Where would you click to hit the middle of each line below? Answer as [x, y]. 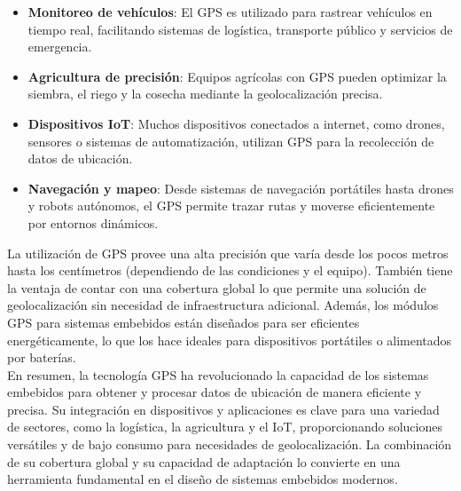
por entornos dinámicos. [93, 222]
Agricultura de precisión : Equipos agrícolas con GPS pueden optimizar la [237, 76]
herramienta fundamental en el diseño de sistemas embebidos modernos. [203, 479]
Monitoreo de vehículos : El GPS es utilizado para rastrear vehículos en [230, 12]
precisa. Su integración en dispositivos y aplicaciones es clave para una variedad [223, 409]
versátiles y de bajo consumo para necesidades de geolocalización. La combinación [230, 444]
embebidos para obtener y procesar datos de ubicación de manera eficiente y [215, 392]
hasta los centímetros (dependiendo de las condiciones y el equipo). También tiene [230, 270]
